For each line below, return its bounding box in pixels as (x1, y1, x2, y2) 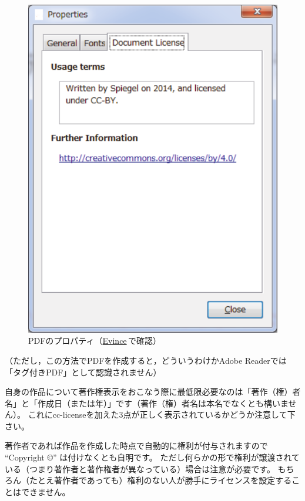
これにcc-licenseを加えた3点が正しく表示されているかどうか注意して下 (28, 408, 296, 421)
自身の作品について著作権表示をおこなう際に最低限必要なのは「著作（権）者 (5, 385, 301, 398)
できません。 (21, 485, 71, 497)
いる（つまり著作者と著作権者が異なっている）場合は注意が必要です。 (5, 462, 275, 475)
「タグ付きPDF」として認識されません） (5, 365, 162, 378)
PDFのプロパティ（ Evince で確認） (28, 334, 161, 347)
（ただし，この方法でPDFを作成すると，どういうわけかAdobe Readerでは (5, 354, 287, 366)
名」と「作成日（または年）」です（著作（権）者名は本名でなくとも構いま (5, 397, 289, 409)
